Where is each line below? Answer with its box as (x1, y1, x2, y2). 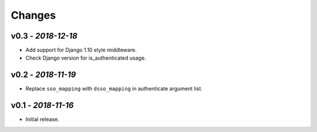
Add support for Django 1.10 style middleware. (25, 47, 137, 54)
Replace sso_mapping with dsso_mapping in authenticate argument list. (25, 85, 203, 92)
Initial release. (25, 116, 59, 123)
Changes (11, 9, 56, 22)
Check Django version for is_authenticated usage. (25, 54, 146, 61)
